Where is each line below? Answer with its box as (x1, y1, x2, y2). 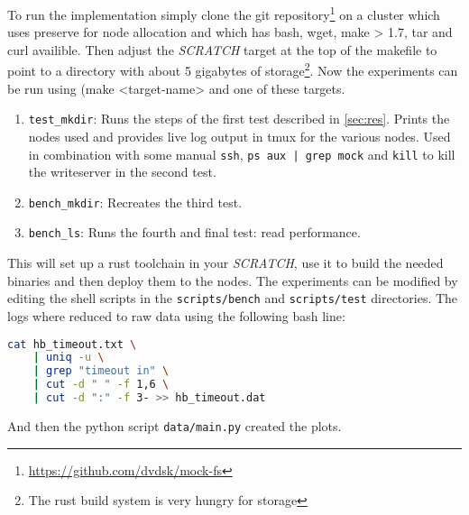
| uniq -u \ (32, 351, 105, 364)
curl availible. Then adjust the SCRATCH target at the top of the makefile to (7, 40, 437, 59)
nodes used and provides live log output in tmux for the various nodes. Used (28, 126, 451, 145)
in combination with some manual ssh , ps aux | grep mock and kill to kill (28, 144, 455, 163)
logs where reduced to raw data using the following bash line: (7, 306, 345, 325)
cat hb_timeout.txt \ (7, 337, 137, 351)
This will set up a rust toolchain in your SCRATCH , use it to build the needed (7, 253, 444, 272)
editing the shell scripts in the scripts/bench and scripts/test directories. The (7, 289, 458, 308)
